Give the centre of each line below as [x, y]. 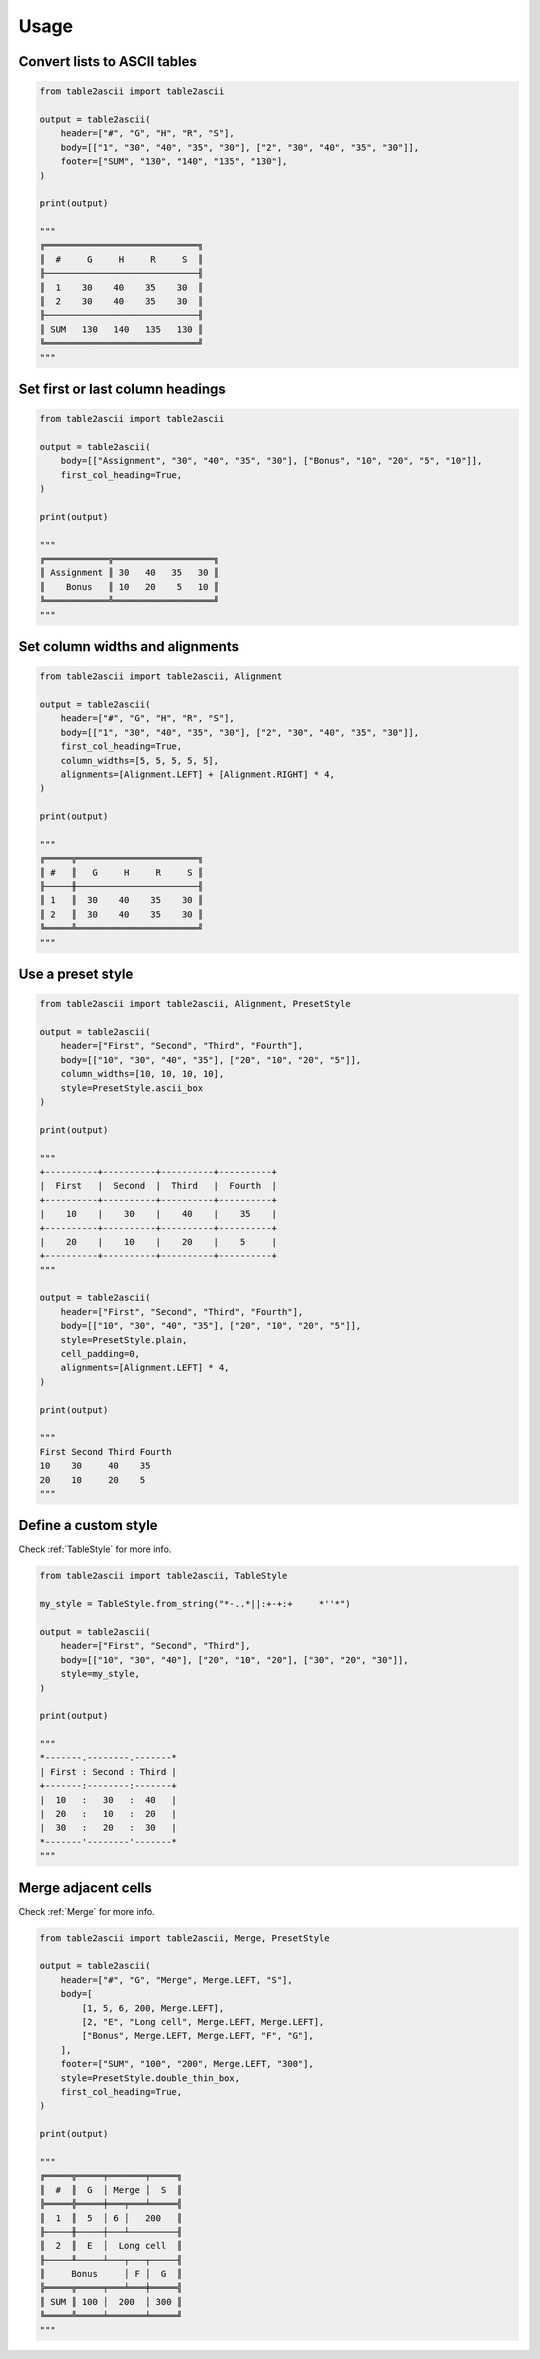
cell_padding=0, [100, 1354]
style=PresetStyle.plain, [124, 1339]
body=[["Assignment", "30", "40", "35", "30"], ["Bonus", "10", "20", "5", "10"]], [271, 461]
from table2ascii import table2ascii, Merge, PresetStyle [184, 1938]
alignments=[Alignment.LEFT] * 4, [145, 1368]
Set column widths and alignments [129, 646]
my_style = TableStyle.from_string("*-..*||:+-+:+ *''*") [195, 1604]
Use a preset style [76, 974]
